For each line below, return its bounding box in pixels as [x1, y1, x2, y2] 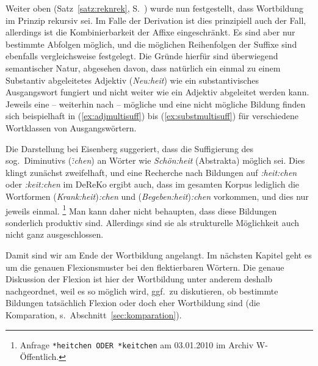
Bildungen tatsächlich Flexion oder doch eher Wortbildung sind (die [5, 296, 260, 309]
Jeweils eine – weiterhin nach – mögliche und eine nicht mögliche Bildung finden [5, 97, 306, 110]
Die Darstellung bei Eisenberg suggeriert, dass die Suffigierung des [5, 142, 254, 155]
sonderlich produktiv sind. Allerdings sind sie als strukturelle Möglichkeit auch [5, 216, 300, 229]
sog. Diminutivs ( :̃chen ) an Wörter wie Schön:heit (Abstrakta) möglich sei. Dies [5, 154, 305, 167]
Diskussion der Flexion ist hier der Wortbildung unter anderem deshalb [5, 273, 273, 285]
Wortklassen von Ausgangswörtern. [5, 121, 137, 134]
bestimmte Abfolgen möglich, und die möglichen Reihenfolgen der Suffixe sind [5, 37, 297, 50]
